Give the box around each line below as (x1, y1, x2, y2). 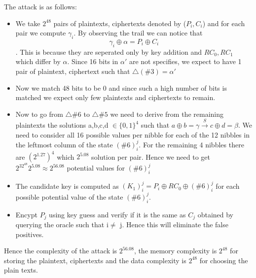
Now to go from (15, 108, 63, 119)
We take (15, 18, 40, 28)
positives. (15, 229, 44, 239)
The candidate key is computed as (15, 180, 119, 191)
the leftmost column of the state (15, 139, 113, 149)
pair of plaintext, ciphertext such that (15, 66, 130, 76)
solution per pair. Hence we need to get (91, 151, 210, 162)
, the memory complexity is (134, 245, 217, 256)
